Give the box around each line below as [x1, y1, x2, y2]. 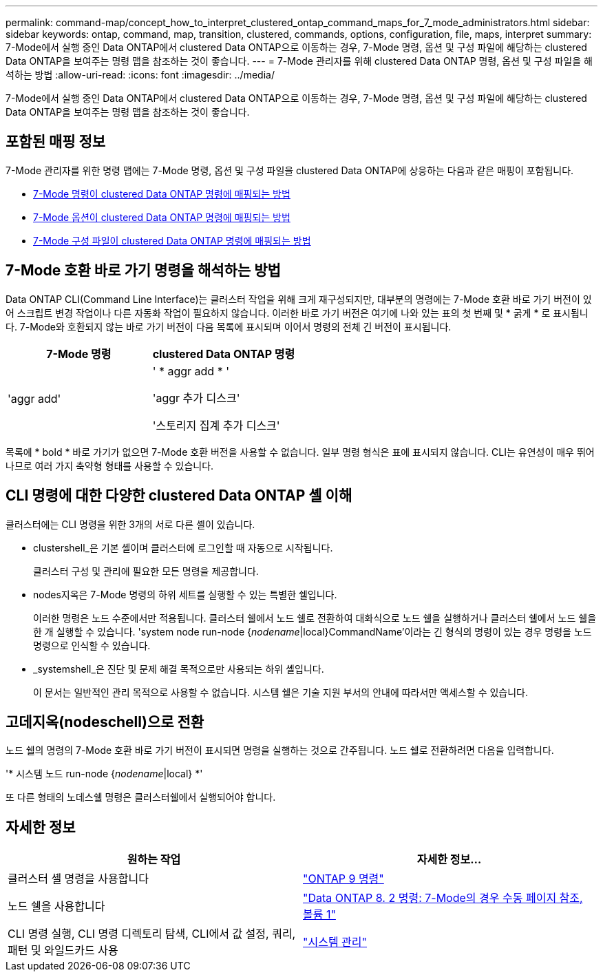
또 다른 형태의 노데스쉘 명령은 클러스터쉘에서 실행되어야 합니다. [6, 791, 276, 803]
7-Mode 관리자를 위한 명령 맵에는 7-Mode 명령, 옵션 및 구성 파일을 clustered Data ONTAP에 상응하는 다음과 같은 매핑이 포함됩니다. [6, 164, 574, 176]
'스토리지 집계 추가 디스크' [152, 418, 280, 432]
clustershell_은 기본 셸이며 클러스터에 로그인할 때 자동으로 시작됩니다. [33, 541, 333, 554]
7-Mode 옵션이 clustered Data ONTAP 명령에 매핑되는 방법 [33, 211, 290, 223]
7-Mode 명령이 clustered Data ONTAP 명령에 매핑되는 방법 [33, 187, 290, 200]
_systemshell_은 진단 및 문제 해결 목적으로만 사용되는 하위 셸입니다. [33, 662, 324, 675]
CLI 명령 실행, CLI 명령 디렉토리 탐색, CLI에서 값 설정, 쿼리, [8, 927, 296, 941]
